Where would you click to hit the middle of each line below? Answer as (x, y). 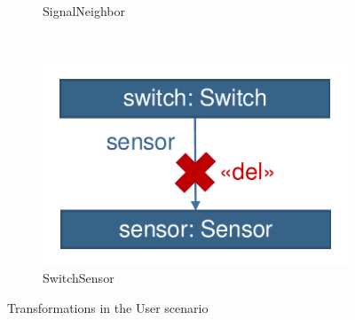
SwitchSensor (79, 278)
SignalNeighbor (84, 11)
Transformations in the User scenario (108, 307)
